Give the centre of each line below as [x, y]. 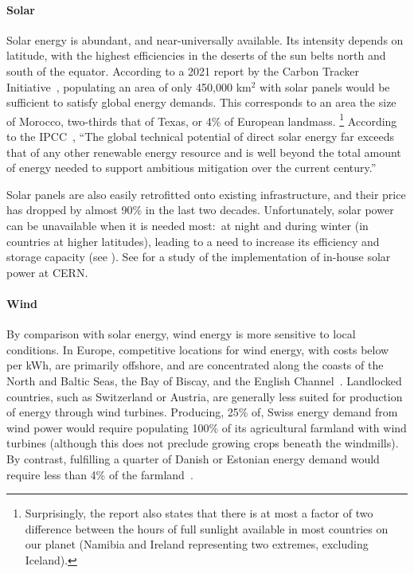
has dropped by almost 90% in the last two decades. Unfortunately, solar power [200, 210]
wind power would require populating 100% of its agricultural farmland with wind [207, 427]
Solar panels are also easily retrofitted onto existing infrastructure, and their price [206, 194]
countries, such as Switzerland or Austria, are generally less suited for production [205, 396]
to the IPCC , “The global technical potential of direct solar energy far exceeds [200, 137]
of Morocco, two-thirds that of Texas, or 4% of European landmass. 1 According [202, 119]
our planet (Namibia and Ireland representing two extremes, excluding [197, 544]
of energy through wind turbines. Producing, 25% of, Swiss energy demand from [202, 412]
